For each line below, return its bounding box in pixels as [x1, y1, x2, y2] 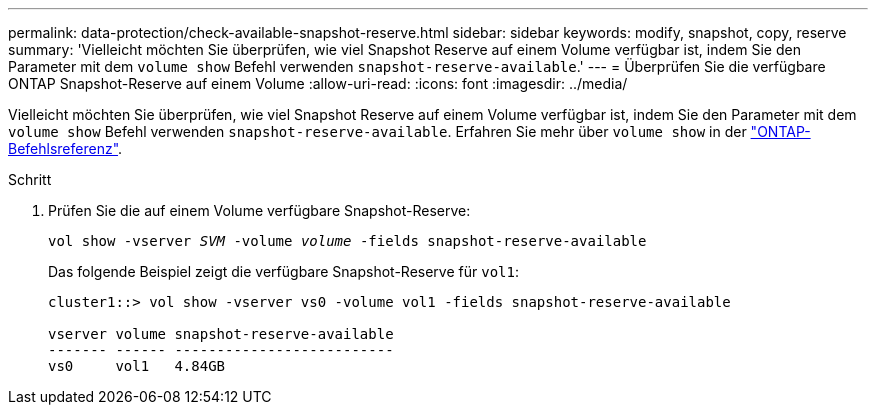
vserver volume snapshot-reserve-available [48, 326, 394, 342]
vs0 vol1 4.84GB [48, 358, 226, 374]
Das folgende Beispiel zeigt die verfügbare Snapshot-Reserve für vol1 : [48, 263, 519, 280]
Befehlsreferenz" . [8, 140, 123, 157]
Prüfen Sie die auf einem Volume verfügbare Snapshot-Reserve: [48, 202, 471, 219]
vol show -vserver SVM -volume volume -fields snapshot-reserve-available [48, 233, 647, 249]
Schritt [8, 171, 52, 188]
